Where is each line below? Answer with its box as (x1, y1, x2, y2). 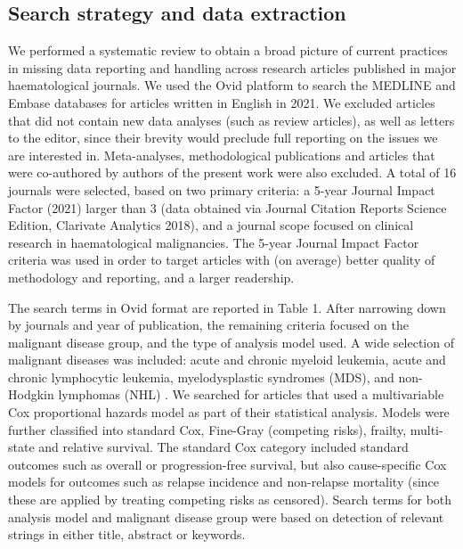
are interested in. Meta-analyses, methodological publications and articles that (8, 145, 435, 164)
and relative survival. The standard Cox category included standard (38, 438, 409, 456)
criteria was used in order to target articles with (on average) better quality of (8, 250, 435, 269)
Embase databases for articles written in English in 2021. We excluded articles (8, 93, 435, 111)
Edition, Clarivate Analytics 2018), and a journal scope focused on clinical (8, 216, 414, 234)
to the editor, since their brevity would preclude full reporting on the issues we (8, 128, 438, 147)
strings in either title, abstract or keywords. (8, 525, 246, 544)
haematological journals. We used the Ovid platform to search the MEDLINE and (8, 76, 456, 94)
